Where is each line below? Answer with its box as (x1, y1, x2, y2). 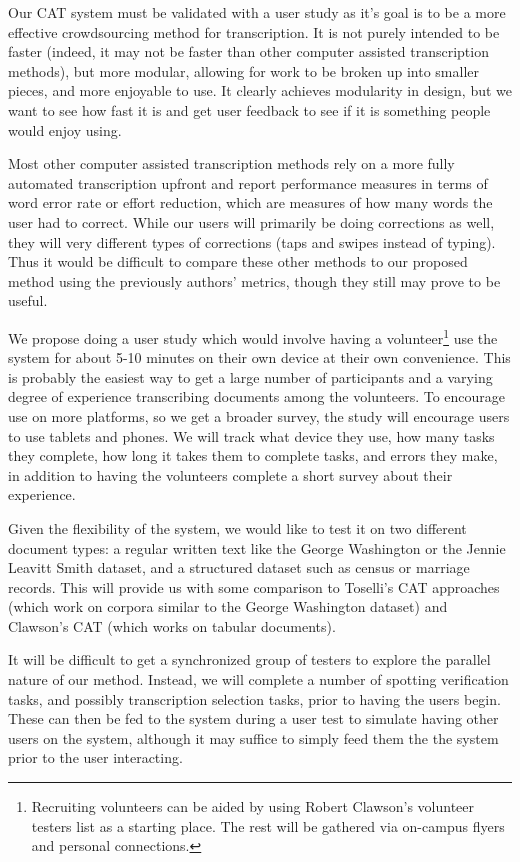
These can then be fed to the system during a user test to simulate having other (8, 708, 499, 729)
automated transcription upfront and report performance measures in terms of (8, 172, 488, 193)
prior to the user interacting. (8, 747, 183, 768)
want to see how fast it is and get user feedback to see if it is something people (8, 99, 491, 120)
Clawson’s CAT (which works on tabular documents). (8, 615, 336, 636)
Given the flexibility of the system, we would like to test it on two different (8, 517, 467, 538)
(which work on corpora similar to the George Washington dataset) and (8, 596, 448, 617)
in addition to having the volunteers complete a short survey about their (8, 464, 453, 485)
